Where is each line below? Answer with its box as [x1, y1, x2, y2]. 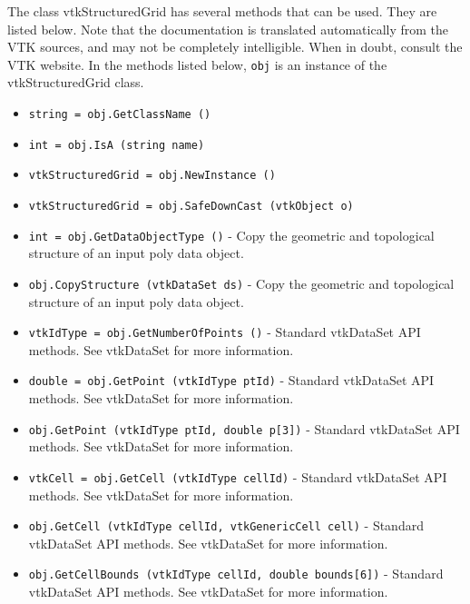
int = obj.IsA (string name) [28, 138, 205, 152]
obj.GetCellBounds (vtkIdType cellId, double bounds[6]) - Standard [28, 564, 444, 583]
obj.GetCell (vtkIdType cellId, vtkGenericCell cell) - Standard [28, 516, 424, 535]
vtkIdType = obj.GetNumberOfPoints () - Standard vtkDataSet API [28, 322, 421, 342]
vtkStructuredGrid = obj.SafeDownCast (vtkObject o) [28, 200, 354, 213]
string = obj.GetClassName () [28, 108, 211, 122]
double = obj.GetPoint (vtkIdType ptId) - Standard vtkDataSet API [28, 371, 435, 390]
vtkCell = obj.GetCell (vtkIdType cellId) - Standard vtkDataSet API [28, 467, 447, 486]
